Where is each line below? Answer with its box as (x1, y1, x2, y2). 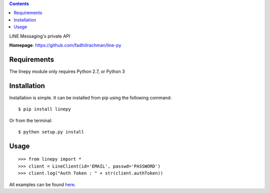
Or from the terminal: (9, 117, 52, 123)
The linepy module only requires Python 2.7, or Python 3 (9, 68, 125, 74)
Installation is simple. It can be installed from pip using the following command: (9, 94, 172, 100)
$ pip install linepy (18, 106, 71, 112)
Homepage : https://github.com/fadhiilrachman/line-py (9, 42, 121, 48)
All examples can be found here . (9, 181, 76, 187)
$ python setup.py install (18, 129, 84, 134)
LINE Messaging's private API (9, 33, 70, 39)
